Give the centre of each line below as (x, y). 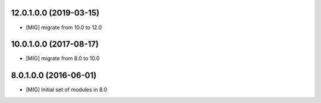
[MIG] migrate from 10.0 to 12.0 (64, 27)
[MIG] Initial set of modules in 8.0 (67, 90)
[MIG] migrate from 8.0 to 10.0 (63, 58)
